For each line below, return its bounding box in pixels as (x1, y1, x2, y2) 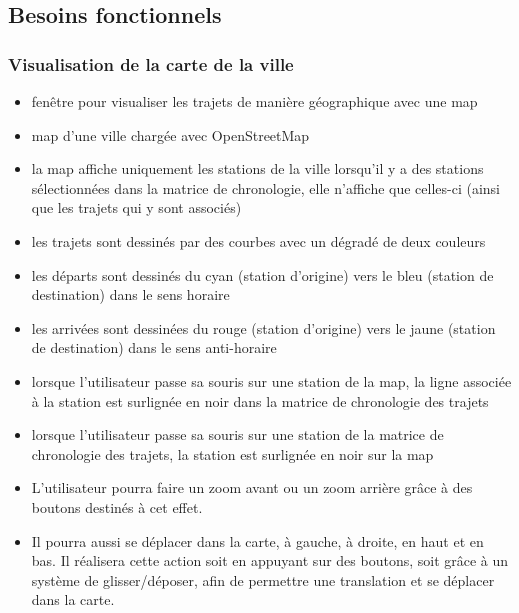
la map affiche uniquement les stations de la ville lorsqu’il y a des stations (31, 158, 484, 179)
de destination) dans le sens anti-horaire (31, 337, 277, 358)
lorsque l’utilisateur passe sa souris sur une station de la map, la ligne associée (31, 370, 512, 391)
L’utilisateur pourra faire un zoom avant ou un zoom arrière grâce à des (31, 477, 473, 498)
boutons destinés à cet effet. (31, 496, 203, 517)
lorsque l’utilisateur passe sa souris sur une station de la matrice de (31, 424, 444, 445)
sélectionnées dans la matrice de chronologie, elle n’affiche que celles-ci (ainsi (31, 177, 501, 198)
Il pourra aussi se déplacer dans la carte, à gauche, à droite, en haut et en (31, 530, 484, 551)
